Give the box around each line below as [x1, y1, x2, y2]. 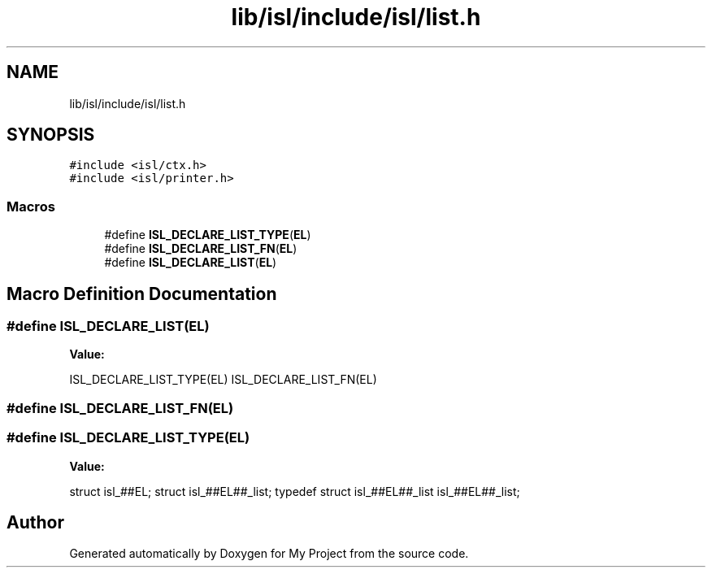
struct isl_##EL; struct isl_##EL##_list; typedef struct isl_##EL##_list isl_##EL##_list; [69, 484, 520, 498]
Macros [7, 198, 55, 215]
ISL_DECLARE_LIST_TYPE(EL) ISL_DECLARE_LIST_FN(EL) [69, 372, 377, 387]
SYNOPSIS [7, 124, 95, 146]
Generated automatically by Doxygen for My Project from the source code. [69, 546, 469, 561]
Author [7, 511, 64, 533]
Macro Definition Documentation [7, 283, 277, 304]
